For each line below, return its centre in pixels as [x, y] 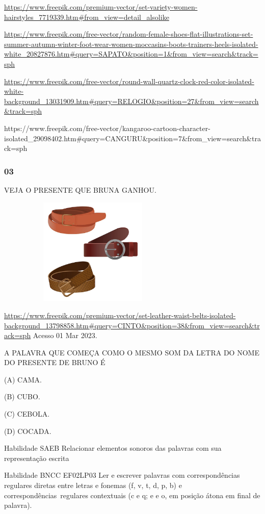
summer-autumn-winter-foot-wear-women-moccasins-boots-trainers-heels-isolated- [131, 44]
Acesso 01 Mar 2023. [65, 335]
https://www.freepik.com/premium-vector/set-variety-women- [101, 7]
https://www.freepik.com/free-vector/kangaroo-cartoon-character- [107, 128]
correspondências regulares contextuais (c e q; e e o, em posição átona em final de [132, 495]
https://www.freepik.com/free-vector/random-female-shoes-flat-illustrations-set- [129, 34]
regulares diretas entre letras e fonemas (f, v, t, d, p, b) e [93, 485]
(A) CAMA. [23, 379]
